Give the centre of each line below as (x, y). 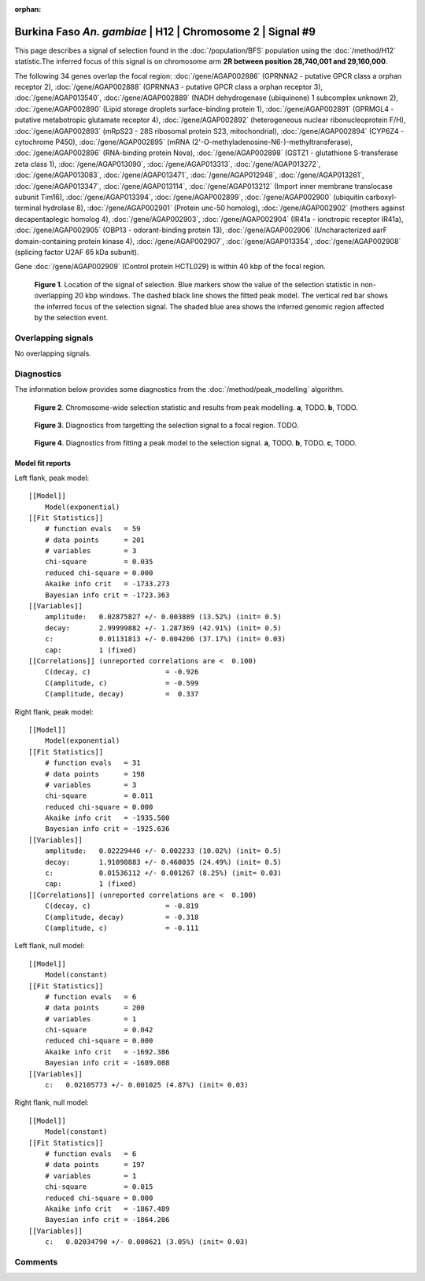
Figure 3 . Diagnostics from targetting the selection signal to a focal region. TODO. (166, 425)
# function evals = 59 (92, 529)
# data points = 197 (95, 1165)
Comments (36, 1261)
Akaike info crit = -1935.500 (107, 818)
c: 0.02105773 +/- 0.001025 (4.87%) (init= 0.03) (146, 1085)
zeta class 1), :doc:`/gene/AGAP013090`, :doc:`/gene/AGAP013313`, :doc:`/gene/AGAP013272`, (168, 164)
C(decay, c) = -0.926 (122, 672)
